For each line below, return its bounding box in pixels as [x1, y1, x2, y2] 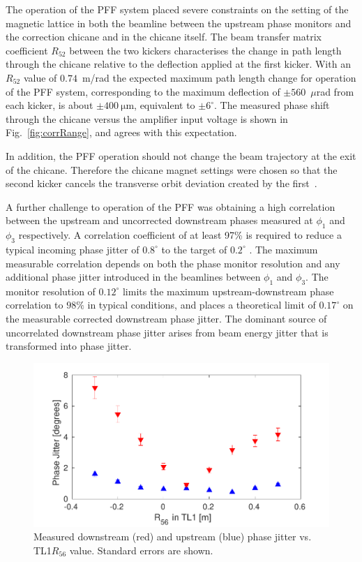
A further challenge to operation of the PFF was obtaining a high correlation [6, 199, 335, 214]
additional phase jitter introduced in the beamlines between [6, 269, 261, 284]
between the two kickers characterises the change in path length [69, 43, 342, 57]
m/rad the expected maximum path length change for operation [82, 70, 356, 84]
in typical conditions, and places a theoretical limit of [87, 297, 316, 312]
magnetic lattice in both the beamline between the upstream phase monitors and [6, 15, 352, 30]
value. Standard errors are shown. [69, 542, 213, 557]
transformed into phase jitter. [6, 339, 132, 353]
